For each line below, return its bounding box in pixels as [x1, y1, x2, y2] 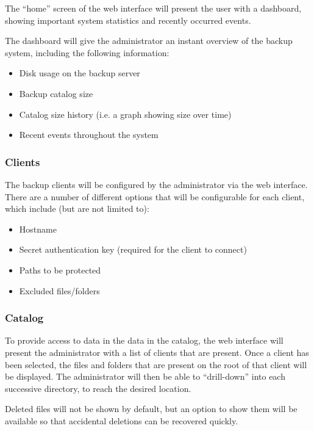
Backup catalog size [19, 87, 93, 100]
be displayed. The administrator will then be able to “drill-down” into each [5, 370, 285, 383]
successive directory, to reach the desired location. [5, 382, 191, 394]
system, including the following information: [5, 46, 169, 59]
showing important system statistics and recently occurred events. [5, 13, 251, 26]
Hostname [19, 222, 57, 235]
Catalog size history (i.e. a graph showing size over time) [19, 107, 232, 120]
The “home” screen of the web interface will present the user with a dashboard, [5, 2, 302, 14]
